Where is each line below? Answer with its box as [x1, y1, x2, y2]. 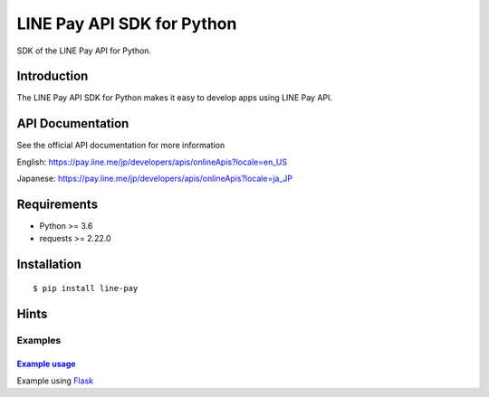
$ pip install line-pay [33, 283, 139, 293]
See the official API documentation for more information [16, 140, 225, 151]
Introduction [16, 69, 89, 84]
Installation [16, 257, 81, 272]
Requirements [16, 196, 99, 212]
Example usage [16, 358, 76, 370]
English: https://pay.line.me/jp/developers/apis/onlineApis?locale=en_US [16, 156, 288, 167]
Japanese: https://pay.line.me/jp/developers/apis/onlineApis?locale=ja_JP [16, 173, 293, 184]
